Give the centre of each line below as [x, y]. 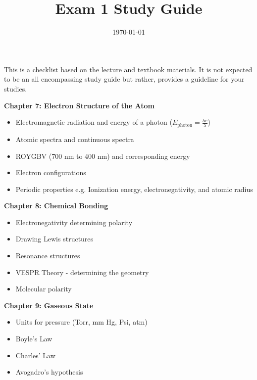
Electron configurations [51, 172]
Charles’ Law [35, 355]
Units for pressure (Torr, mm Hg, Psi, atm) [81, 322]
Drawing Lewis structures [54, 239]
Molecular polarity [44, 289]
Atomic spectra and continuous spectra [75, 139]
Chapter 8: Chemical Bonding [56, 206]
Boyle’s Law [34, 339]
